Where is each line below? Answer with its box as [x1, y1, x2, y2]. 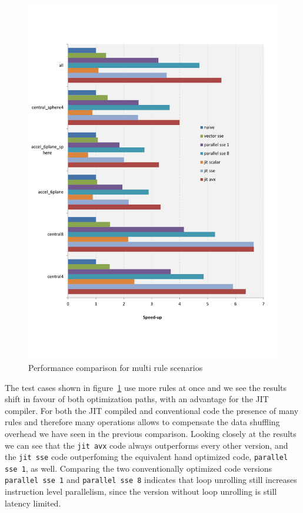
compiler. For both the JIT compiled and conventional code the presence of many [5, 404, 299, 416]
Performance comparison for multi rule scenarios [28, 361, 203, 373]
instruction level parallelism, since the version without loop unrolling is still [5, 485, 277, 498]
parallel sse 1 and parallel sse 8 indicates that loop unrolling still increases [5, 473, 297, 486]
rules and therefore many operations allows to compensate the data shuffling [5, 416, 280, 428]
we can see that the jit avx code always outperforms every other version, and [5, 439, 288, 451]
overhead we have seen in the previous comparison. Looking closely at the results [5, 427, 297, 439]
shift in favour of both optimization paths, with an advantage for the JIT [5, 393, 269, 405]
